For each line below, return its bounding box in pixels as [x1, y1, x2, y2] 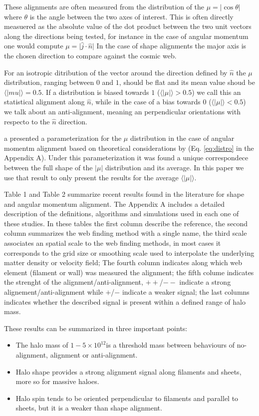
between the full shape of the [4, 162, 93, 172]
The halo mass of [15, 340, 68, 350]
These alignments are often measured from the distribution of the [4, 1, 205, 11]
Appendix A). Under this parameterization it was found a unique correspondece [4, 152, 249, 163]
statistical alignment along [4, 96, 85, 107]
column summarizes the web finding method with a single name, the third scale [4, 228, 247, 238]
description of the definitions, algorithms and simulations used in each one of [4, 208, 239, 219]
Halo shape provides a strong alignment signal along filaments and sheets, [15, 366, 242, 377]
